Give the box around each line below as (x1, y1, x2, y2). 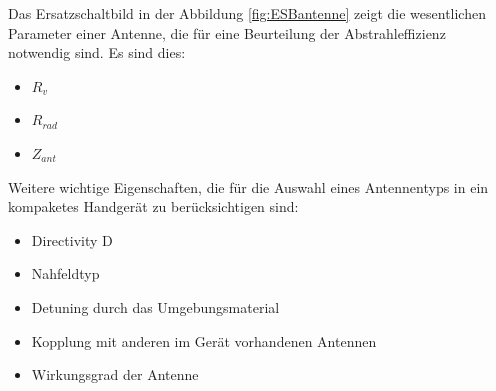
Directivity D (31, 229, 113, 250)
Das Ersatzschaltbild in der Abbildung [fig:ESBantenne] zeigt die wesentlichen (8, 3, 486, 23)
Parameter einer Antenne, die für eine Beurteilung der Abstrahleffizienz (8, 22, 446, 43)
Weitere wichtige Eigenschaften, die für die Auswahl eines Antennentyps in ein (8, 176, 489, 197)
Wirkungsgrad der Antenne (31, 364, 199, 385)
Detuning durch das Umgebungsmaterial (31, 296, 280, 317)
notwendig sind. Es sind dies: (8, 42, 186, 63)
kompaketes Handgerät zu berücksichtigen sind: (8, 196, 299, 217)
